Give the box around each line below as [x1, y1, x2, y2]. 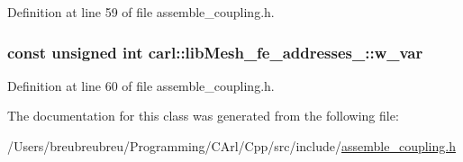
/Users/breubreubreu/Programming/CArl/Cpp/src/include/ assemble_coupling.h [7, 137, 456, 155]
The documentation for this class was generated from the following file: [7, 106, 399, 125]
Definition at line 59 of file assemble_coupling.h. [7, 3, 275, 21]
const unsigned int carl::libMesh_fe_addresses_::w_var [7, 40, 423, 63]
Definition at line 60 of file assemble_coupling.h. [7, 76, 275, 94]
